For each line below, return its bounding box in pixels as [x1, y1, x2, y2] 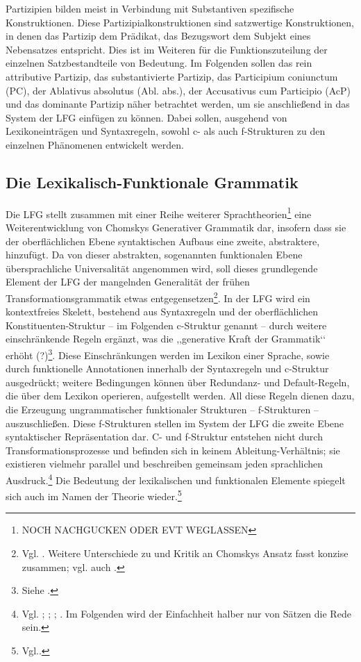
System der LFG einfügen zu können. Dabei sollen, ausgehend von [6, 110, 287, 124]
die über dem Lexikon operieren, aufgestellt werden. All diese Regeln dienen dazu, [6, 388, 355, 403]
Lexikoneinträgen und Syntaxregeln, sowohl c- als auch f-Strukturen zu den [6, 124, 326, 138]
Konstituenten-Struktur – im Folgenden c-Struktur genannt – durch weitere [6, 317, 327, 332]
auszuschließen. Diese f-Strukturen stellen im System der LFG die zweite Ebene [6, 415, 344, 430]
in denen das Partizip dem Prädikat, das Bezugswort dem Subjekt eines [6, 28, 311, 43]
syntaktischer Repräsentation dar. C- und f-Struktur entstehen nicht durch [6, 429, 323, 444]
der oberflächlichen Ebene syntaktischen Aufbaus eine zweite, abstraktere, [6, 233, 320, 248]
